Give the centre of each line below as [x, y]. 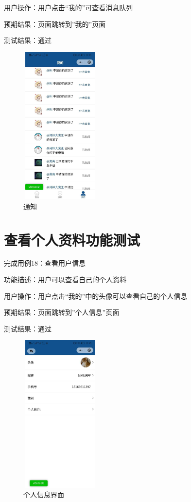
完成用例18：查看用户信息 [45, 263]
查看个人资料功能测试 [72, 240]
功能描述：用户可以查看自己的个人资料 [65, 280]
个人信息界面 [44, 494]
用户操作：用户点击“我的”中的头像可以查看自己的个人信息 [96, 296]
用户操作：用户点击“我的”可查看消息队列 [69, 7]
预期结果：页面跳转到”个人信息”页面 [62, 312]
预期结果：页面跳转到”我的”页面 [55, 24]
